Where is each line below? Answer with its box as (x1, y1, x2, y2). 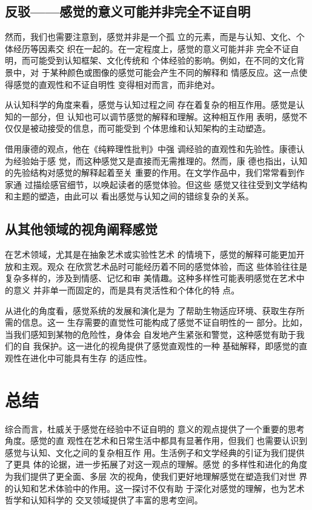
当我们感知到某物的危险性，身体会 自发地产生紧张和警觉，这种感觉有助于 (5, 327, 296, 340)
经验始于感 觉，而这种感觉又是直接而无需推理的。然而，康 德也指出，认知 (13, 154, 308, 167)
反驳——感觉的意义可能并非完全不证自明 (5, 2, 251, 21)
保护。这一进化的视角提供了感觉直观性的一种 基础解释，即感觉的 (41, 340, 299, 352)
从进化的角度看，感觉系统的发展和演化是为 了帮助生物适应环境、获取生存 (5, 304, 296, 317)
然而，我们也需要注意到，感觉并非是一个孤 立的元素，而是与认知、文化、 (5, 30, 296, 43)
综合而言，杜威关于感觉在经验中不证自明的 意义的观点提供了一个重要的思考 (5, 422, 305, 435)
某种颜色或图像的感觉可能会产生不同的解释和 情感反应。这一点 (50, 65, 299, 78)
